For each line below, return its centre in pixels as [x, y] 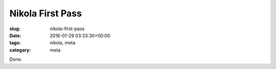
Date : [15, 35]
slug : [15, 29]
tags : [15, 43]
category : [20, 50]
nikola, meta [63, 43]
